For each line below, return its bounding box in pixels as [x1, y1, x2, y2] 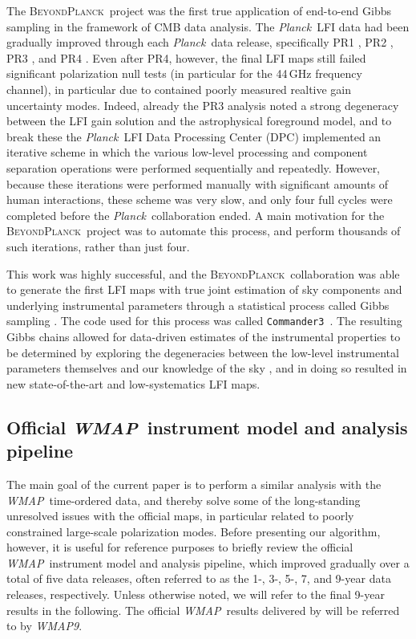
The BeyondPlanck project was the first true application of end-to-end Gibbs [6, 2, 391, 18]
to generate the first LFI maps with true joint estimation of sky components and [6, 281, 402, 298]
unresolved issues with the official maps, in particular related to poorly [6, 507, 354, 524]
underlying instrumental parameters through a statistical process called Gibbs [6, 296, 390, 313]
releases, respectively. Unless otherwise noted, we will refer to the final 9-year [6, 586, 385, 603]
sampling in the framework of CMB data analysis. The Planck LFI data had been [6, 18, 410, 35]
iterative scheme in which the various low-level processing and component [6, 144, 368, 161]
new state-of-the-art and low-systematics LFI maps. [6, 375, 261, 392]
